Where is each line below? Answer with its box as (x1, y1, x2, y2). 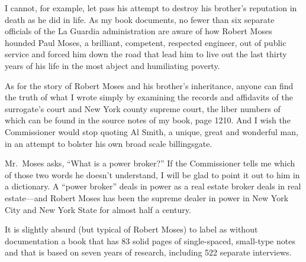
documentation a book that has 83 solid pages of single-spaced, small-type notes (5, 234, 295, 247)
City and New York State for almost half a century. (5, 203, 191, 215)
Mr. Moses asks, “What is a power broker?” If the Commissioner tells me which (5, 157, 295, 169)
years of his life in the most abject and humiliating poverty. (5, 59, 220, 71)
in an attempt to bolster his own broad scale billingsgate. (5, 137, 212, 149)
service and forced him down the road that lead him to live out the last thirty (5, 48, 287, 60)
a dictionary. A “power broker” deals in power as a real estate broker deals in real (5, 180, 301, 192)
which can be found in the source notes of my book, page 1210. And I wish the (5, 114, 291, 126)
